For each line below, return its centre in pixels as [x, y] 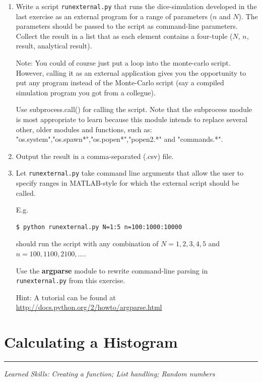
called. [26, 193]
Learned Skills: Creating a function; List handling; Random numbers [110, 374]
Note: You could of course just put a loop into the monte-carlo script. [123, 63]
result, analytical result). [54, 46]
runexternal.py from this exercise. [71, 280]
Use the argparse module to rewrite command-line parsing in [112, 270]
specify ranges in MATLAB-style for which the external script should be [127, 183]
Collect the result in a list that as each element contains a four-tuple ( [124, 36]
